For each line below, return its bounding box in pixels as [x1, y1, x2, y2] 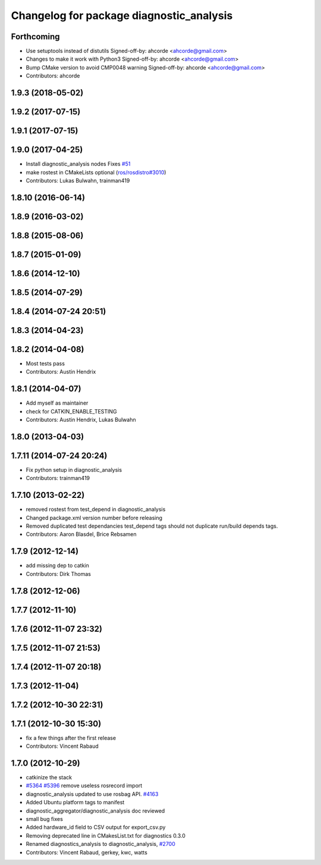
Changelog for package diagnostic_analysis [11, 9, 233, 22]
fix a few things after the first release [26, 734, 116, 741]
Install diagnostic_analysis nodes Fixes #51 [26, 161, 131, 168]
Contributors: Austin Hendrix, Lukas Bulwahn [26, 416, 136, 424]
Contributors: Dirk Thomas [26, 570, 92, 577]
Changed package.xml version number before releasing [26, 514, 163, 521]
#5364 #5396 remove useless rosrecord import [26, 782, 143, 789]
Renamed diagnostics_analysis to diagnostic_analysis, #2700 [26, 841, 175, 848]
